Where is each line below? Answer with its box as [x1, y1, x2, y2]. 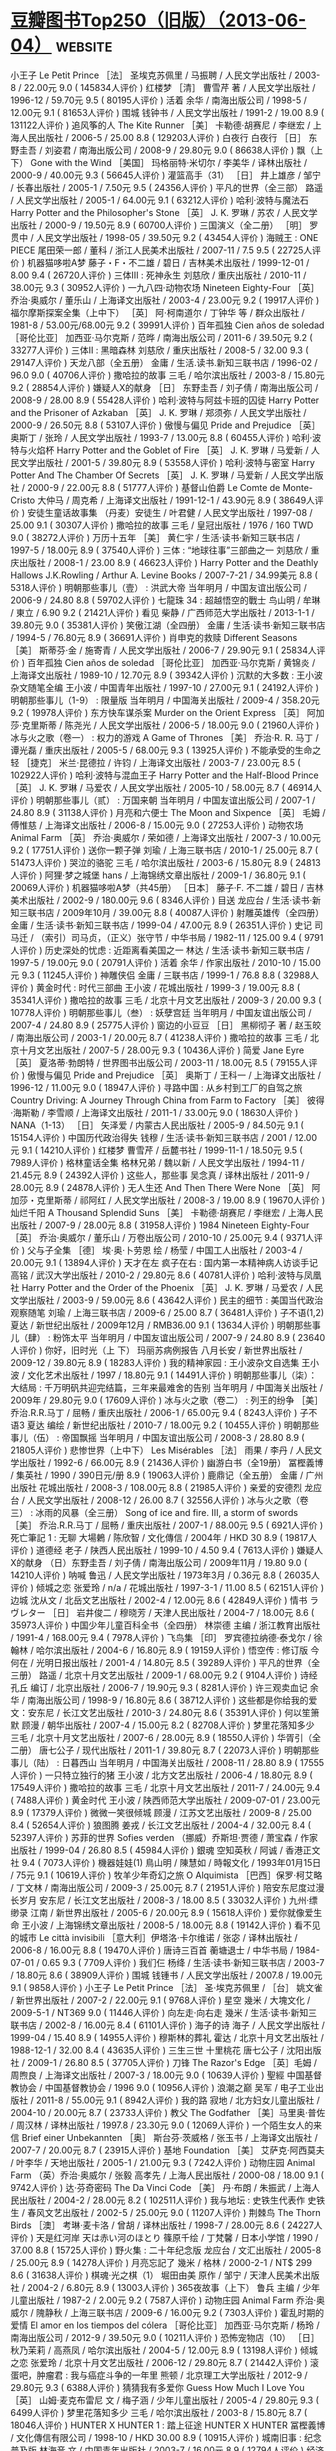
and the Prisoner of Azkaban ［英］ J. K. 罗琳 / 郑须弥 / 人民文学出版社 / [10, 406, 307, 418]
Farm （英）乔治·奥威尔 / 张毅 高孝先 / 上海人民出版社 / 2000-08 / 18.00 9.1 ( [10, 2169, 325, 2181]
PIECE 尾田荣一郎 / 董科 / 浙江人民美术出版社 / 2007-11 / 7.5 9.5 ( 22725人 [10, 244, 313, 256]
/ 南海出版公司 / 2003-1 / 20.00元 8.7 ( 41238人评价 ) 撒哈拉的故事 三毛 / [10, 1031, 308, 1043]
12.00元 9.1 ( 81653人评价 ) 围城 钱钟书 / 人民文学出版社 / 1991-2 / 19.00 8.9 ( [10, 106, 325, 118]
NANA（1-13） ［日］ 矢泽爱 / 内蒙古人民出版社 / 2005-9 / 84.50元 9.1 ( [10, 1119, 305, 1131]
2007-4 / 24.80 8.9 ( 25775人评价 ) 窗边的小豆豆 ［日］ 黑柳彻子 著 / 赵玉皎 [10, 1019, 322, 1031]
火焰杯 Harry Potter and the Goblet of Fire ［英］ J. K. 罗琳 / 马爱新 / [27, 444, 309, 456]
